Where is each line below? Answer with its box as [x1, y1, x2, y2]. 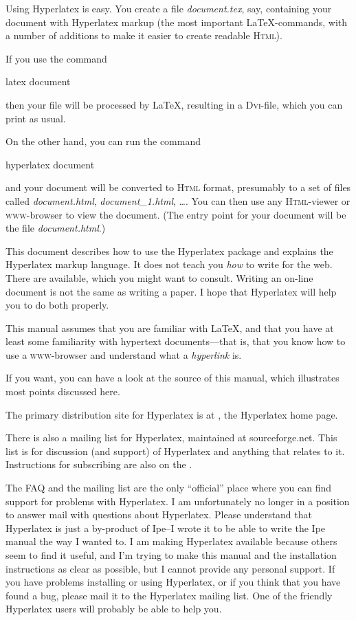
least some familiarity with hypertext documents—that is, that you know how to [5, 334, 346, 348]
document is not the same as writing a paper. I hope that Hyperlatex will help [5, 284, 337, 298]
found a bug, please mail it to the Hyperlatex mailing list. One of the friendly [5, 588, 333, 602]
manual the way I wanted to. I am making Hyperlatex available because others [5, 534, 337, 549]
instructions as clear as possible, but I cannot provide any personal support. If [5, 561, 335, 575]
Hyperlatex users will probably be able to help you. [5, 601, 222, 616]
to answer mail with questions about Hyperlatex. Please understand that [5, 507, 312, 522]
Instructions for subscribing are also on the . [5, 457, 192, 472]
